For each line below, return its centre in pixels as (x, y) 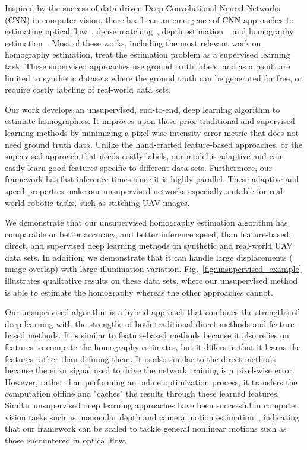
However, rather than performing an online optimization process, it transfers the (151, 381)
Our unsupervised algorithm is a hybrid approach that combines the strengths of (152, 312)
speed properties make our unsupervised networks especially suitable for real (144, 190)
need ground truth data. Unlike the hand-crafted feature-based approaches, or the (154, 144)
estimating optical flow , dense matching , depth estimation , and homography (149, 31)
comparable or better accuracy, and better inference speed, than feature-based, (148, 234)
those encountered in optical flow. (66, 440)
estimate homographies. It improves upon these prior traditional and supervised (150, 121)
